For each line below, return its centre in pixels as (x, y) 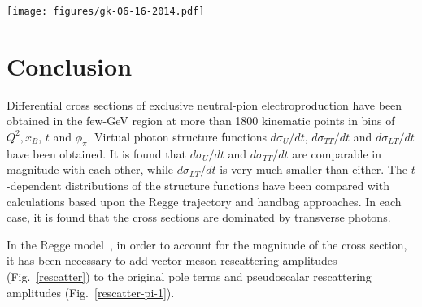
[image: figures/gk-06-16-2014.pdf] (106, 11)
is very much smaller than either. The (313, 169)
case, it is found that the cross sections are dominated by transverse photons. (199, 217)
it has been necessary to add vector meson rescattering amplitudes (172, 260)
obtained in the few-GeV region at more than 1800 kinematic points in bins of (201, 121)
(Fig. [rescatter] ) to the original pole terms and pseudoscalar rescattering (189, 276)
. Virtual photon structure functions (177, 136)
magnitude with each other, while (90, 169)
